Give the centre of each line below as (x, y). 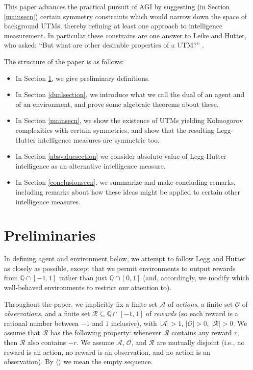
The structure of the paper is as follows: (64, 61)
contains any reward (202, 333)
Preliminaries (50, 235)
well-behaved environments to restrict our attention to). (88, 287)
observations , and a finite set (47, 313)
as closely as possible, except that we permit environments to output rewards (120, 268)
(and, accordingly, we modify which (196, 278)
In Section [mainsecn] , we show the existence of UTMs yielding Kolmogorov (129, 120)
